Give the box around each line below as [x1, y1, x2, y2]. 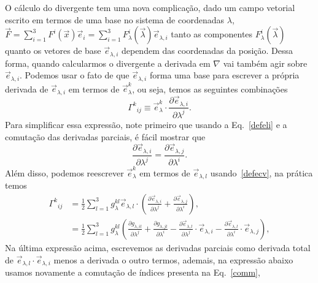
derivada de [5, 82, 48, 95]
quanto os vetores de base [5, 44, 101, 57]
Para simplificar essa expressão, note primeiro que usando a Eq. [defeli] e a [5, 118, 287, 130]
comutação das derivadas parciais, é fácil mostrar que [5, 130, 206, 143]
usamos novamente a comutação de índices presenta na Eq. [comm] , [5, 266, 260, 279]
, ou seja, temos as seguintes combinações [132, 82, 288, 95]
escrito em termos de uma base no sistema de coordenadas [5, 13, 225, 26]
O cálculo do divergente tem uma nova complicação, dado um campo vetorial [5, 1, 295, 13]
